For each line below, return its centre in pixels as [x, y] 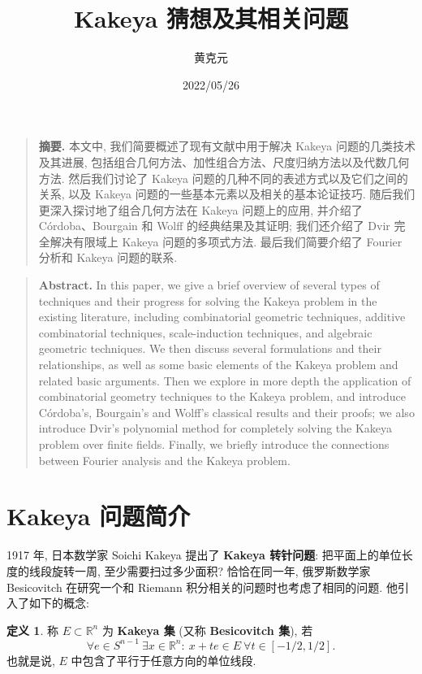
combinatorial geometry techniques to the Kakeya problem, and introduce [222, 396]
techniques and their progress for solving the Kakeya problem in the [208, 300]
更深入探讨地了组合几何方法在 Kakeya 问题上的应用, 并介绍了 [200, 209]
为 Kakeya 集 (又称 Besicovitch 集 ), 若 [207, 630]
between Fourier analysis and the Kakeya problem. [164, 460]
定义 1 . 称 [32, 630]
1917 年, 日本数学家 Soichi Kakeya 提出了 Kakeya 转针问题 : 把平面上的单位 [204, 555]
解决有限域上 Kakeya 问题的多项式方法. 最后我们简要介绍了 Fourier [226, 241]
